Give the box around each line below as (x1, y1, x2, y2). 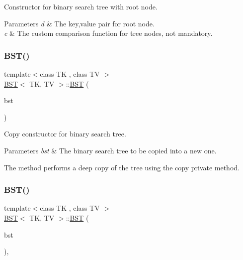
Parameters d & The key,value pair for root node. (4, 18, 155, 28)
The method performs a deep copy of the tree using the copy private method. (4, 162, 240, 172)
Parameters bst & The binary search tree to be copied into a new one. (4, 145, 217, 155)
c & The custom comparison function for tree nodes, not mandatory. (4, 28, 213, 38)
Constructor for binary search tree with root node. (4, 1, 158, 11)
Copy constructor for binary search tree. (4, 129, 126, 139)
